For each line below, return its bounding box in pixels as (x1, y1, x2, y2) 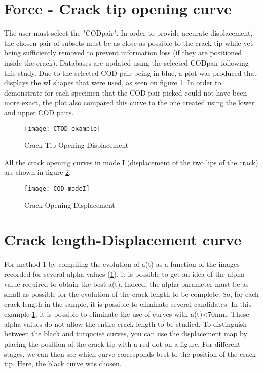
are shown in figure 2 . (4, 167, 71, 177)
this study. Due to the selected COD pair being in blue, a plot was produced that (4, 67, 257, 78)
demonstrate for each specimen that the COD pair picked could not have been (4, 87, 247, 98)
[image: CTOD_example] (24, 125, 101, 133)
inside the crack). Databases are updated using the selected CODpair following (4, 57, 249, 68)
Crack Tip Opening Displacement (24, 140, 129, 150)
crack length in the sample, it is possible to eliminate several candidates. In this (4, 298, 252, 309)
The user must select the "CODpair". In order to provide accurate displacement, (4, 27, 253, 38)
